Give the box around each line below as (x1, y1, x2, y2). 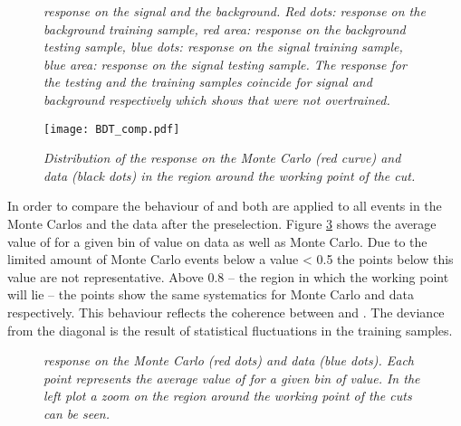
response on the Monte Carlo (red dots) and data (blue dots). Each (43, 351, 415, 370)
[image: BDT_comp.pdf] (43, 122, 180, 136)
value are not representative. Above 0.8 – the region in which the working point (7, 267, 449, 286)
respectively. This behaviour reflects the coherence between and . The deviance (7, 302, 445, 321)
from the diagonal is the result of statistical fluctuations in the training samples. (7, 320, 453, 339)
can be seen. (43, 403, 110, 422)
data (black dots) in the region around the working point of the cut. (43, 166, 416, 185)
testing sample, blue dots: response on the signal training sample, (43, 37, 403, 56)
